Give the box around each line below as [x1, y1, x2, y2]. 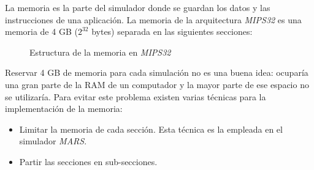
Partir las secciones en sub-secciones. [19, 155, 158, 168]
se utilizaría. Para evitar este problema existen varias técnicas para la [5, 90, 266, 103]
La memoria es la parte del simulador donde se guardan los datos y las [5, 1, 270, 13]
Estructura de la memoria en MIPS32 [29, 45, 171, 58]
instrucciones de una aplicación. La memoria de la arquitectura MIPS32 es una [5, 13, 302, 26]
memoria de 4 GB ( [5, 25, 78, 38]
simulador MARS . [19, 135, 87, 147]
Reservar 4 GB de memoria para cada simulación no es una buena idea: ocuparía [5, 66, 308, 79]
